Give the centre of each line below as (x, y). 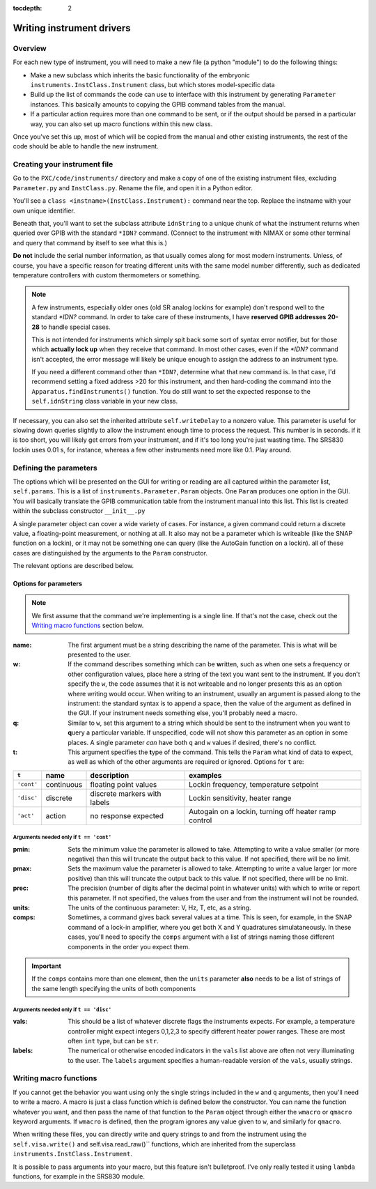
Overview (30, 48)
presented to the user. (100, 654)
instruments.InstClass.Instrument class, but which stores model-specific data (152, 84)
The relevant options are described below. (73, 566)
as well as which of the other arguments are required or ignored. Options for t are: (186, 762)
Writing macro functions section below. (88, 626)
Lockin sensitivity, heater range (240, 798)
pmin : (22, 849)
